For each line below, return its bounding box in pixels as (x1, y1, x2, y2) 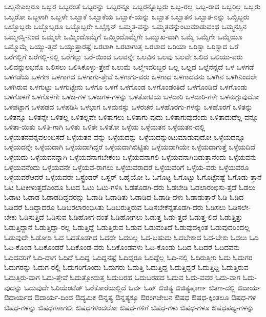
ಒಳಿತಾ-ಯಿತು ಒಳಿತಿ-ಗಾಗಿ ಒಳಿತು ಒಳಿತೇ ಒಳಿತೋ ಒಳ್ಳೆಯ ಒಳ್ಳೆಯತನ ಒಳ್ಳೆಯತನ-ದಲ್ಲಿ (4, 121, 206, 132)
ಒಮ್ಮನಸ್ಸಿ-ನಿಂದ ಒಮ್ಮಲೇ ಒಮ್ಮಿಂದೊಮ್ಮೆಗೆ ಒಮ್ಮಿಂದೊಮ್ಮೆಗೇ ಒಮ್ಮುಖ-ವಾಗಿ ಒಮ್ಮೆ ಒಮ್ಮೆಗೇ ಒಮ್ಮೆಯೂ (4, 31, 242, 41)
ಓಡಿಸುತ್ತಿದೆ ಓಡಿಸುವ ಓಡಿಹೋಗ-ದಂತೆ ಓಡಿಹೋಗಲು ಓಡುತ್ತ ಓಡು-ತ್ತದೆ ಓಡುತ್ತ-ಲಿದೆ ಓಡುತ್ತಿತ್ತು (19, 212, 243, 222)
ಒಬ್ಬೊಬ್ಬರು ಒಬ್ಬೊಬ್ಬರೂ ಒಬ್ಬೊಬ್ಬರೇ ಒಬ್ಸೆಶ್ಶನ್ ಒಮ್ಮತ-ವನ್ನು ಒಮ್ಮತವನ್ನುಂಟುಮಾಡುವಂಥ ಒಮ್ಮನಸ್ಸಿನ (4, 21, 247, 32)
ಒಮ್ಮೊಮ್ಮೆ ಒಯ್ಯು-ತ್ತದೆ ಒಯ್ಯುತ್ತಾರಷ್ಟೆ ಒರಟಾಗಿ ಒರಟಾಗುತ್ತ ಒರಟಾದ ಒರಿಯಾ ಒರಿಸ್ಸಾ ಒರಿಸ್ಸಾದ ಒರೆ (4, 41, 239, 52)
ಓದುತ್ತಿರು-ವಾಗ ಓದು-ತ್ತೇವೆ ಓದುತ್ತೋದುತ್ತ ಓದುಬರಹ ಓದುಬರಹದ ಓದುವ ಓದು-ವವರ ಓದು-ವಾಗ (4, 272, 241, 283)
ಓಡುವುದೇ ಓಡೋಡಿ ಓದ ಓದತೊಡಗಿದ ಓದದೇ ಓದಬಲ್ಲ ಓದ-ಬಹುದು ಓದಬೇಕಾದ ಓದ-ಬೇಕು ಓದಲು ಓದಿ (4, 231, 259, 242)
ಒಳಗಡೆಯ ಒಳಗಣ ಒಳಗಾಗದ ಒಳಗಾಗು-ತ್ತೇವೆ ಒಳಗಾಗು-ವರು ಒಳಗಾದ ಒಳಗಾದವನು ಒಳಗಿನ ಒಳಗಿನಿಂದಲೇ (4, 71, 258, 82)
